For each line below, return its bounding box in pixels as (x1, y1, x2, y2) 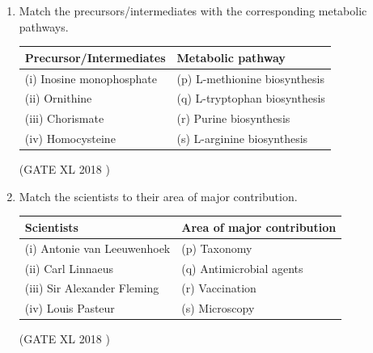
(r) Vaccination (181, 279, 256, 296)
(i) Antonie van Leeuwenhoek (24, 239, 171, 256)
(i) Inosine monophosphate (24, 69, 157, 86)
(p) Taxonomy (181, 239, 252, 256)
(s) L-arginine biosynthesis (176, 130, 308, 147)
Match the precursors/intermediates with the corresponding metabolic (19, 2, 367, 19)
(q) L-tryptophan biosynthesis (176, 90, 325, 107)
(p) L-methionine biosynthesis (176, 69, 324, 86)
